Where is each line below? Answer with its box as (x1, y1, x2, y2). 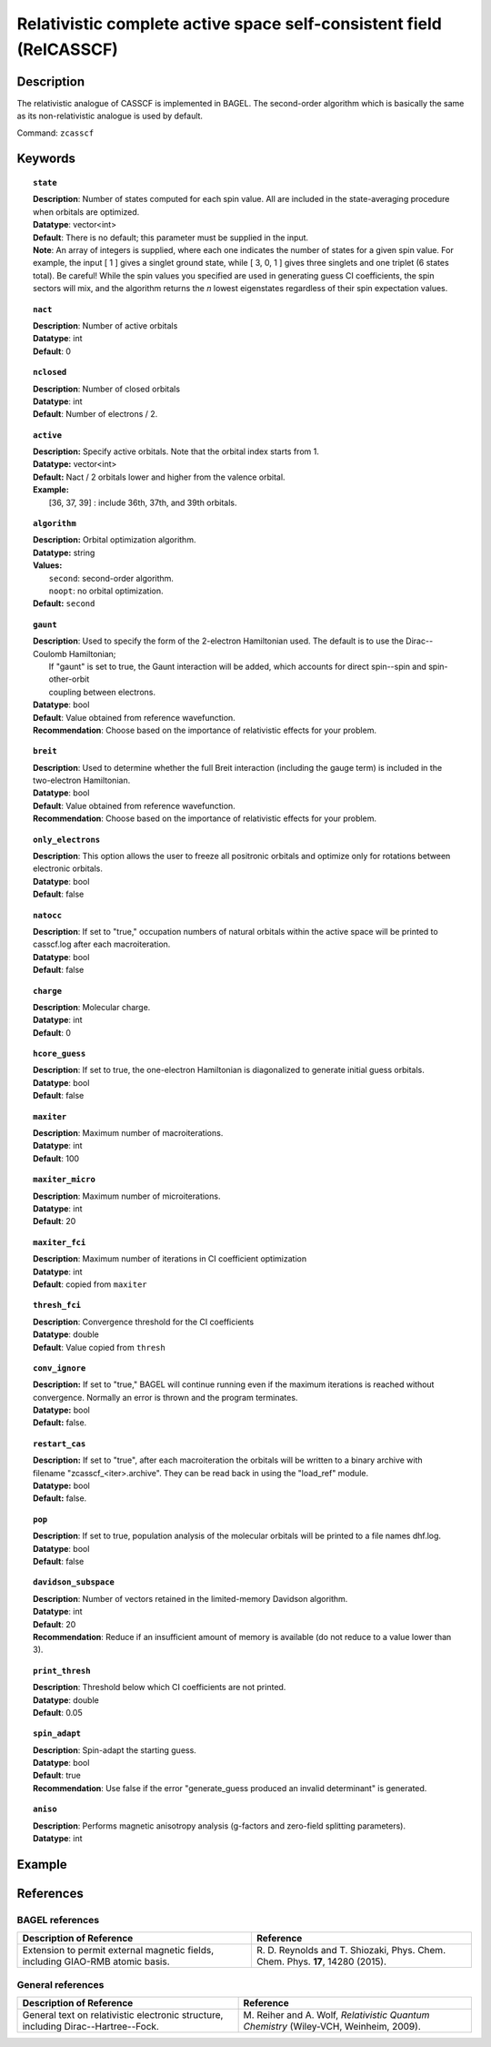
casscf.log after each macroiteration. (33, 938, 171, 950)
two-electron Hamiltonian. (33, 775, 131, 786)
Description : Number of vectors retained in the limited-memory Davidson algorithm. (33, 1593, 348, 1604)
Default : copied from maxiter (33, 1279, 147, 1290)
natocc (33, 910, 63, 920)
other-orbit (48, 674, 90, 684)
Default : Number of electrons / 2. (33, 409, 158, 420)
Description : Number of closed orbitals (33, 383, 181, 394)
